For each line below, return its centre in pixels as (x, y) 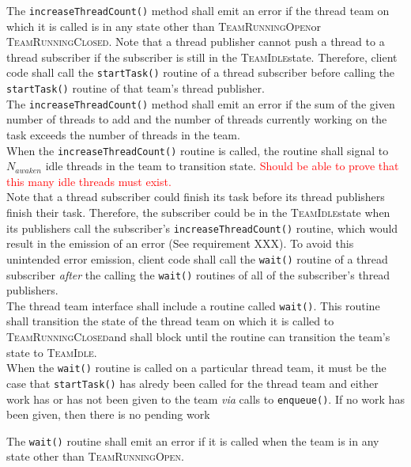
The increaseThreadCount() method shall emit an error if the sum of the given (201, 103)
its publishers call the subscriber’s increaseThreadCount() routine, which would (202, 228)
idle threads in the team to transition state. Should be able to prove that (222, 166)
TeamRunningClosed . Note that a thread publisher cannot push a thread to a (196, 42)
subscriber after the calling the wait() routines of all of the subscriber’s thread (198, 274)
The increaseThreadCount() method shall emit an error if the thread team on (198, 10)
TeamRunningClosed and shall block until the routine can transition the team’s (198, 337)
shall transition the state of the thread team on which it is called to (170, 321)
